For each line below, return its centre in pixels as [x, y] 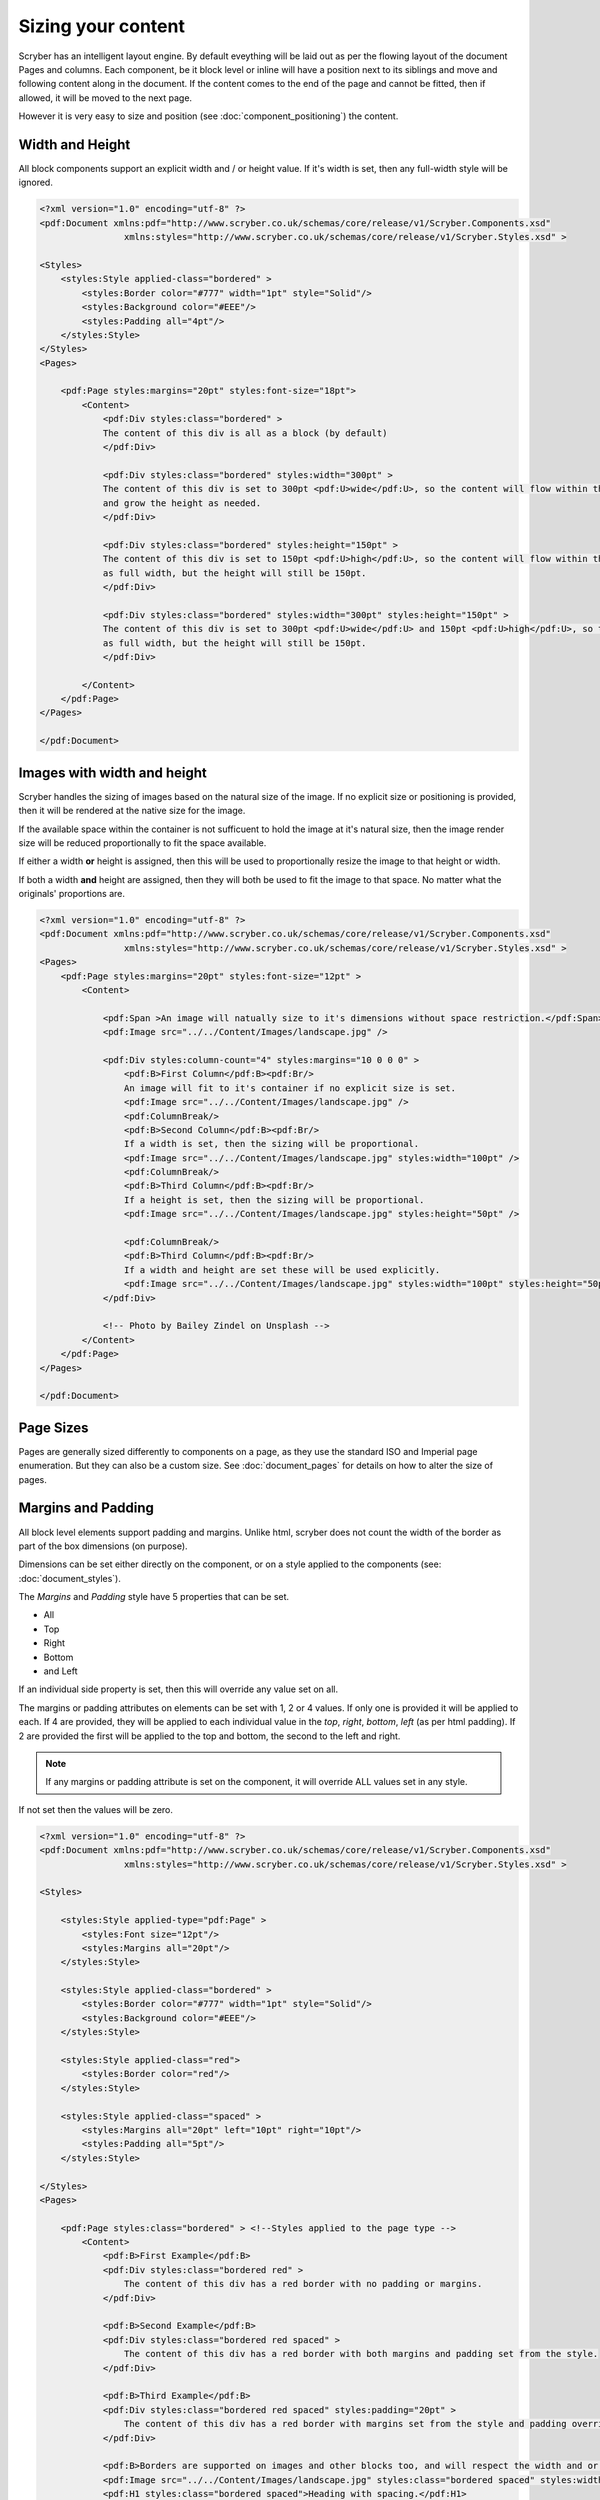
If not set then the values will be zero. [96, 1809]
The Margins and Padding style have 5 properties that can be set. [154, 1597]
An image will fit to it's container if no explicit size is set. [290, 1088]
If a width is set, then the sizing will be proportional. [271, 1144]
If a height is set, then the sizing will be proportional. [274, 1199]
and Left [61, 1671]
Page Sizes [53, 1427]
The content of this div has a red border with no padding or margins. [303, 2284]
